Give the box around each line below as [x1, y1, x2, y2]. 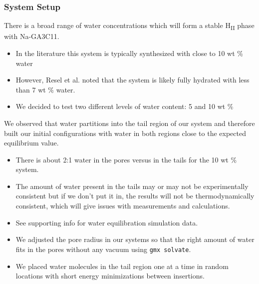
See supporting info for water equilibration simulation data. [15, 217, 198, 227]
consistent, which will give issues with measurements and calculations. [15, 200, 230, 211]
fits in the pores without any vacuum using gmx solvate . [15, 243, 191, 254]
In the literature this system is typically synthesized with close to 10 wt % [15, 47, 243, 58]
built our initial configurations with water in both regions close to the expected [4, 127, 246, 138]
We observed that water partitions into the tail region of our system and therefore [4, 117, 255, 128]
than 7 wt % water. [15, 84, 75, 94]
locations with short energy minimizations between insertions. [15, 270, 205, 281]
